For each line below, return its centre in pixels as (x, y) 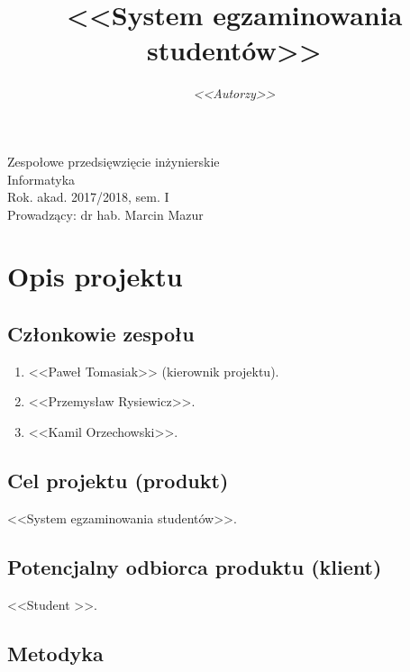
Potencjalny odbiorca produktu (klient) (195, 566)
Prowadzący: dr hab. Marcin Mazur (105, 214)
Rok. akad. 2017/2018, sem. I (88, 197)
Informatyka (41, 179)
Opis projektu (95, 276)
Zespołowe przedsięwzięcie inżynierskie (114, 161)
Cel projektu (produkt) (118, 481)
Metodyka (55, 653)
